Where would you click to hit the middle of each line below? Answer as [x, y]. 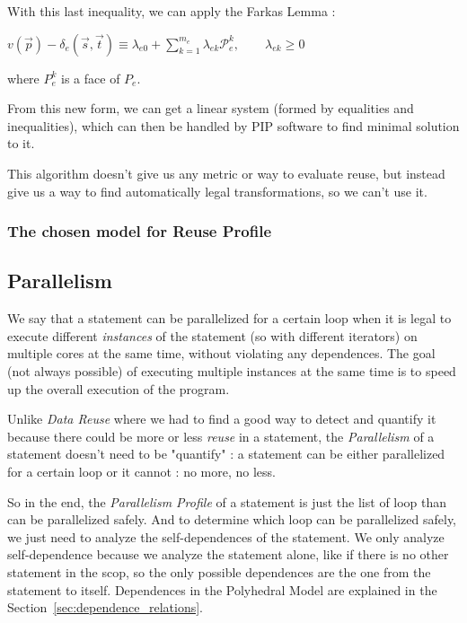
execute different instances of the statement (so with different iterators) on [212, 335]
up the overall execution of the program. [119, 388]
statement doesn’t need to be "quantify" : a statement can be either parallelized [226, 454]
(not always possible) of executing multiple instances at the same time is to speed [232, 370]
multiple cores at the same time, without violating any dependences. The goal [221, 353]
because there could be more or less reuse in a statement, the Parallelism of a [221, 436]
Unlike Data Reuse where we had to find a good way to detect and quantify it [222, 419]
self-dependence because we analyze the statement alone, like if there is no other [228, 554]
